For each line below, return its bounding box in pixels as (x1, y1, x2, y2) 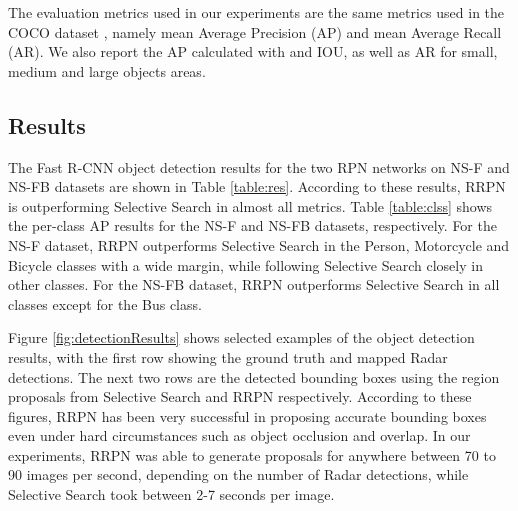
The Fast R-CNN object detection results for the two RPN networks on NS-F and (8, 156, 510, 177)
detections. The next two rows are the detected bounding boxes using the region (8, 366, 500, 387)
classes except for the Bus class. (8, 293, 202, 314)
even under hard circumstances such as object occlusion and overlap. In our (8, 425, 471, 446)
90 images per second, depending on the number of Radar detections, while (8, 464, 469, 485)
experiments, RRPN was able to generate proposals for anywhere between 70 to (8, 444, 496, 465)
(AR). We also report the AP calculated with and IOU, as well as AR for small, (8, 41, 498, 62)
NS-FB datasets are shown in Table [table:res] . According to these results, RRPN (8, 176, 506, 197)
